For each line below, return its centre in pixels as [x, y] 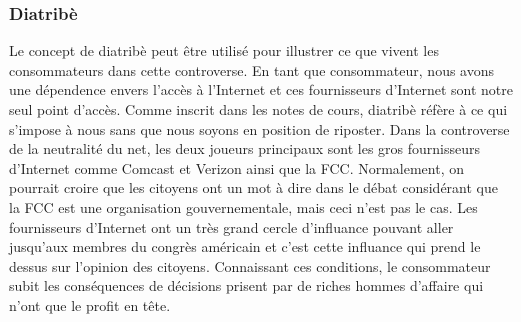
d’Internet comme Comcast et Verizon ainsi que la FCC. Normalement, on [237, 167]
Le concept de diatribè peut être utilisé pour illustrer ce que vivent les [224, 50]
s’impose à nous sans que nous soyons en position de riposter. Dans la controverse [259, 128]
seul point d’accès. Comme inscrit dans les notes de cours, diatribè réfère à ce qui [258, 109]
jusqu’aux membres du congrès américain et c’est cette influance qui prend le [245, 246]
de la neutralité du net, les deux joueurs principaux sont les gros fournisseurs [245, 148]
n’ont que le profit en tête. [90, 304]
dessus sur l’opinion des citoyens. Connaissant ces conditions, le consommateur [250, 265]
